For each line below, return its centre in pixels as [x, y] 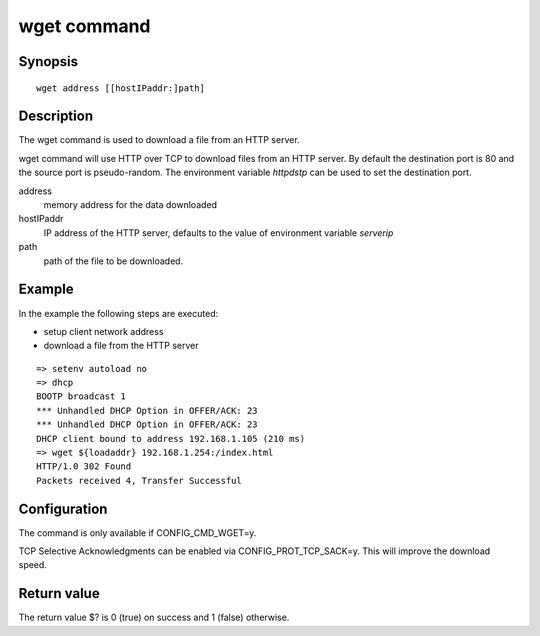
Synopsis [48, 61]
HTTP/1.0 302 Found [84, 466]
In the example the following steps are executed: [118, 313]
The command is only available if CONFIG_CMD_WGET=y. [137, 532]
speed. [32, 565]
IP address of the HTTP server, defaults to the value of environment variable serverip [218, 232]
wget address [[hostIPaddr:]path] [120, 88]
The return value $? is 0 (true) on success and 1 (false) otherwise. [154, 617]
